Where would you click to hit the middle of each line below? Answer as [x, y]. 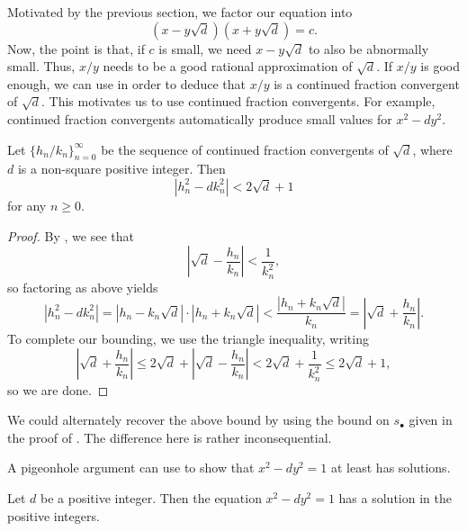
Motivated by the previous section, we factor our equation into [180, 12]
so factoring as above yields [83, 287]
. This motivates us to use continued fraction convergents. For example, [238, 101]
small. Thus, [41, 66]
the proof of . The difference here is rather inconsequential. [170, 437]
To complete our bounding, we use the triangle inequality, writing [188, 338]
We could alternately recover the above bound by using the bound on [198, 420]
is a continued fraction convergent [367, 83]
